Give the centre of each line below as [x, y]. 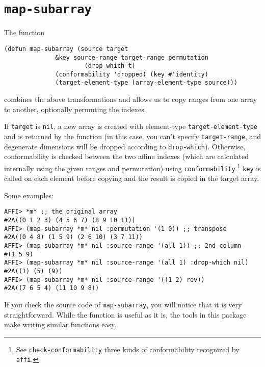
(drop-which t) [110, 66]
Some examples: [29, 195]
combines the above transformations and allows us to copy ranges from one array [131, 99]
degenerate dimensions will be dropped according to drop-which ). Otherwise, [125, 146]
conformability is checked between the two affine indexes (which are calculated [127, 156]
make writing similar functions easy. [60, 324]
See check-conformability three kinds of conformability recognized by [128, 349]
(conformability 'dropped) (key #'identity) [132, 74]
